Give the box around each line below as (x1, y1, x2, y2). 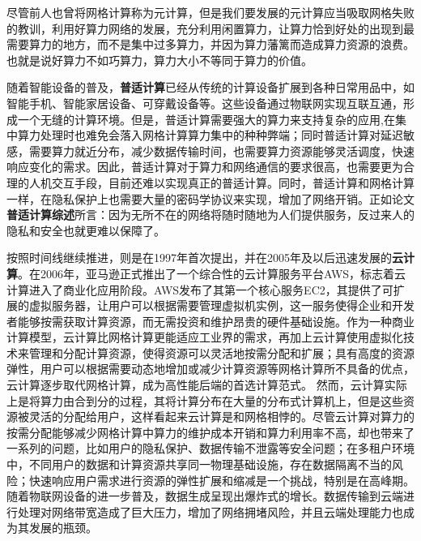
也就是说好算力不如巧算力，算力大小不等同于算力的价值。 (6, 51, 313, 68)
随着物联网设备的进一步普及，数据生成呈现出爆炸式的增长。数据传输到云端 (6, 487, 403, 505)
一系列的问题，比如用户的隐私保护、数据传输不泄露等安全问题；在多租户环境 (6, 440, 415, 457)
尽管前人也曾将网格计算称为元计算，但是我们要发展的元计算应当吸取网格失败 (6, 4, 415, 20)
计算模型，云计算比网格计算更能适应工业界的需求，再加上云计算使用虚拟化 (6, 328, 403, 346)
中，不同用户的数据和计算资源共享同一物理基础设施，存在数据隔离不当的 (6, 456, 392, 473)
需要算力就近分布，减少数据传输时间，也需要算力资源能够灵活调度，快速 (28, 142, 415, 159)
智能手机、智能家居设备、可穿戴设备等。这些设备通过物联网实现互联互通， (6, 94, 403, 111)
